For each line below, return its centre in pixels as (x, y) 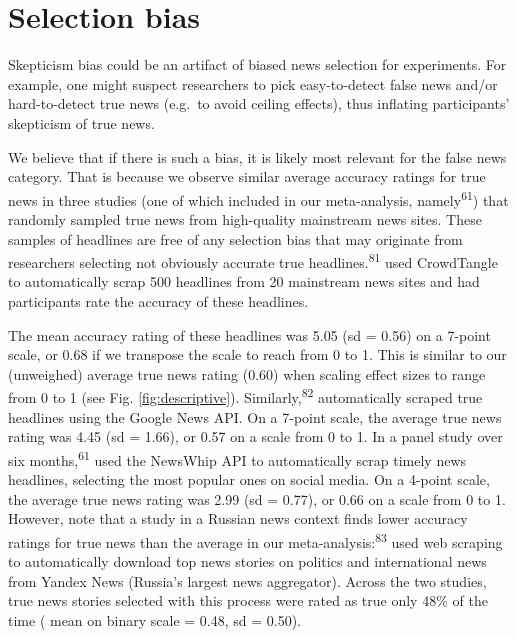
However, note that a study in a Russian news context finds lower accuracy (238, 518)
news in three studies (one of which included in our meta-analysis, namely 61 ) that (258, 198)
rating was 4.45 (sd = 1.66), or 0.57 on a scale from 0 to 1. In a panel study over (255, 436)
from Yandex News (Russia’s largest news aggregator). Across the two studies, (247, 580)
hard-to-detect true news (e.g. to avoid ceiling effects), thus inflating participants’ (259, 103)
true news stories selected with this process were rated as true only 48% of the (248, 600)
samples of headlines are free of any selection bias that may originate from (235, 238)
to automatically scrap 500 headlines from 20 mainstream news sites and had (244, 281)
